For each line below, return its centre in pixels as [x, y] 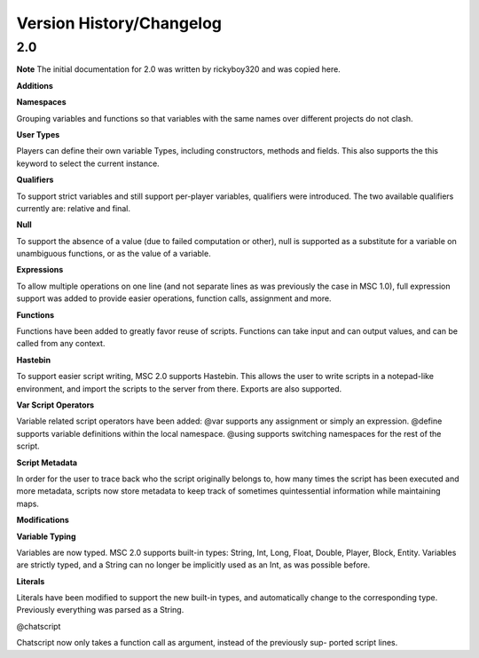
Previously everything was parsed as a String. [100, 610]
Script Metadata [47, 463]
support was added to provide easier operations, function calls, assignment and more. [174, 298]
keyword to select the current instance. [88, 163]
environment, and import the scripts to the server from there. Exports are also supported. [179, 388]
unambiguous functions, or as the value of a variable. [114, 254]
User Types [38, 134]
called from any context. [61, 344]
